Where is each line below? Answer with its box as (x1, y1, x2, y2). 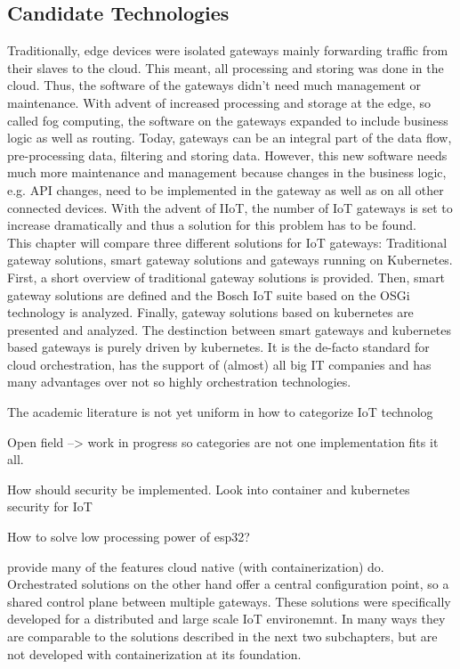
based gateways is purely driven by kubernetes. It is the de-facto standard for (7, 338, 430, 356)
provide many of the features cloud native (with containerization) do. (7, 557, 384, 575)
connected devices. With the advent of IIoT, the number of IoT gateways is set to (7, 198, 453, 216)
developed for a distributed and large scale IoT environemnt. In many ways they (7, 609, 446, 628)
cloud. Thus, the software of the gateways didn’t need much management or (7, 76, 421, 94)
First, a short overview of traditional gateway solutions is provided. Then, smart (7, 267, 446, 286)
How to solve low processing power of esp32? (7, 527, 250, 546)
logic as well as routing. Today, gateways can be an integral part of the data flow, (7, 128, 452, 147)
